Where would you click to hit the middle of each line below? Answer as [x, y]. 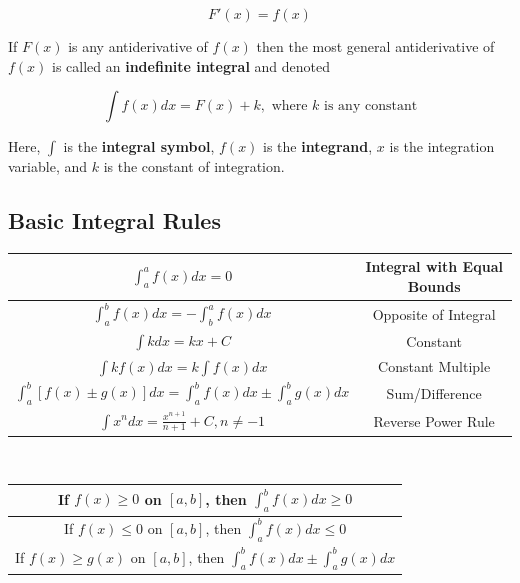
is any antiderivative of [138, 46]
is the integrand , [318, 146]
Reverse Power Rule [434, 420]
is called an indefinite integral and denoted [191, 65]
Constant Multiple [434, 365]
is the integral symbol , [139, 146]
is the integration [442, 146]
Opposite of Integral [434, 313]
